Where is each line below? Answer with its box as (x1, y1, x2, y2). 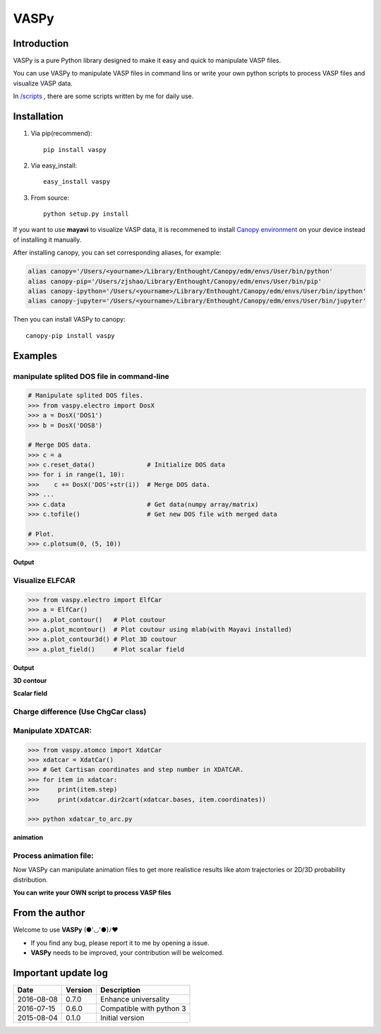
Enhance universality (99, 994, 170, 1004)
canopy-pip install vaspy (25, 331, 116, 339)
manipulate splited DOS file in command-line (13, 371, 169, 381)
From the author (13, 907, 85, 919)
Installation (13, 110, 64, 123)
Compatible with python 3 (99, 1004, 186, 1014)
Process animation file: (13, 851, 95, 861)
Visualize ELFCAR (13, 575, 75, 585)
